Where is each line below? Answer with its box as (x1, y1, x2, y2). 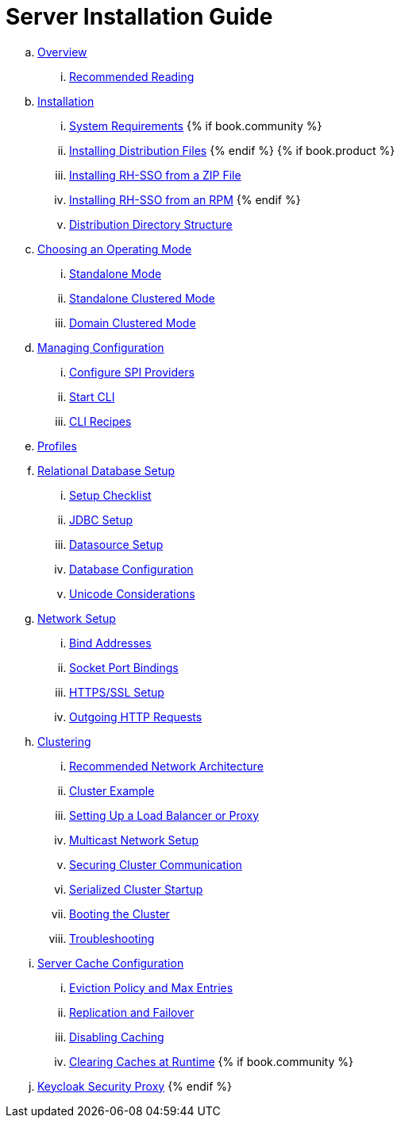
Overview (37, 44, 87, 59)
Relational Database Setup (37, 463, 175, 477)
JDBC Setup (69, 512, 133, 527)
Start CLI (69, 389, 115, 404)
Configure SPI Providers (69, 365, 195, 379)
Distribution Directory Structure (69, 217, 233, 231)
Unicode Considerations (69, 586, 195, 601)
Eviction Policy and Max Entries (69, 980, 233, 995)
